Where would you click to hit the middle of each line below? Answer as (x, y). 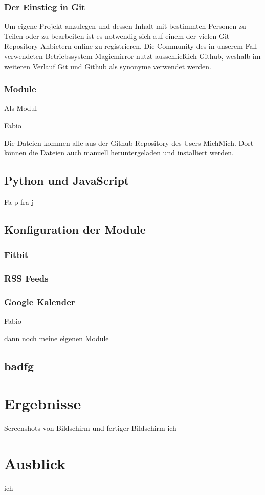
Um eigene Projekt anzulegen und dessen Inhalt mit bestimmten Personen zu (125, 26)
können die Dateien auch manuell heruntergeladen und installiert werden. (119, 153)
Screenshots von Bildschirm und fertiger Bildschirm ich (90, 428)
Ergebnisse (43, 403)
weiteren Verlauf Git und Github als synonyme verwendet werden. (108, 66)
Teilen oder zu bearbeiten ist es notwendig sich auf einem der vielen (111, 36)
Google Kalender (40, 301)
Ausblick (35, 463)
